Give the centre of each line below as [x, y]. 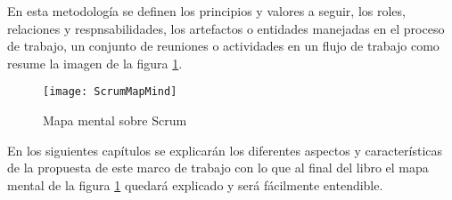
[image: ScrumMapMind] [110, 92]
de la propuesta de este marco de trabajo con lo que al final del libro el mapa [218, 168]
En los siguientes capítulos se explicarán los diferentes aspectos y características [225, 150]
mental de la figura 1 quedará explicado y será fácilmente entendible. [195, 184]
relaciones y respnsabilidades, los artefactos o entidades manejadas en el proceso [226, 28]
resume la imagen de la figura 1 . [95, 63]
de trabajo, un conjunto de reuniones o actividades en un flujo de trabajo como [223, 46]
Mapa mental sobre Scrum [115, 120]
